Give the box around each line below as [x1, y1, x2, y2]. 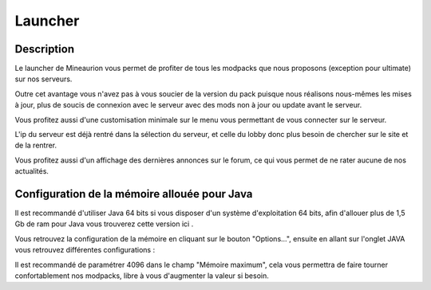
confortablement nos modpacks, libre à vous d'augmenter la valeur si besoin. [14, 271, 269, 280]
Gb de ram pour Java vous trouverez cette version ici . [14, 219, 194, 229]
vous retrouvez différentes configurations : [14, 245, 156, 255]
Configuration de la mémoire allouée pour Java [14, 187, 253, 201]
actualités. [14, 167, 49, 176]
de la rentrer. [14, 140, 57, 151]
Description [14, 42, 75, 56]
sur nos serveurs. [14, 74, 73, 84]
